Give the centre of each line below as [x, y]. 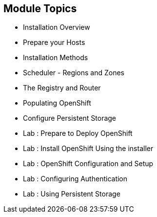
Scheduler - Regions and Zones [74, 73]
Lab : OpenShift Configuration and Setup [88, 164]
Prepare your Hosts [54, 43]
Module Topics [40, 9]
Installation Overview [57, 27]
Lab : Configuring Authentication [75, 179]
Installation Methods [56, 58]
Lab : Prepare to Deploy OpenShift [78, 133]
